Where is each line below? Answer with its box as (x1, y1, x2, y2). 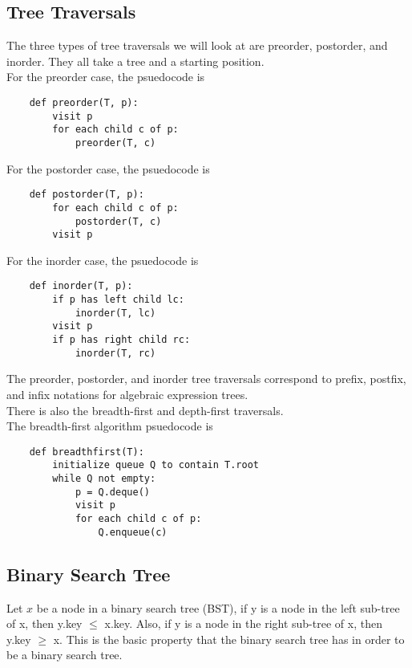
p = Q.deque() (75, 486, 150, 498)
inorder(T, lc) (75, 307, 156, 319)
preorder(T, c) (75, 136, 156, 149)
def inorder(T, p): (29, 280, 133, 292)
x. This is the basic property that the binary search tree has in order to (53, 630, 405, 647)
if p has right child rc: (52, 334, 191, 346)
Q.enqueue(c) (98, 526, 168, 538)
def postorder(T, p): (29, 189, 144, 201)
